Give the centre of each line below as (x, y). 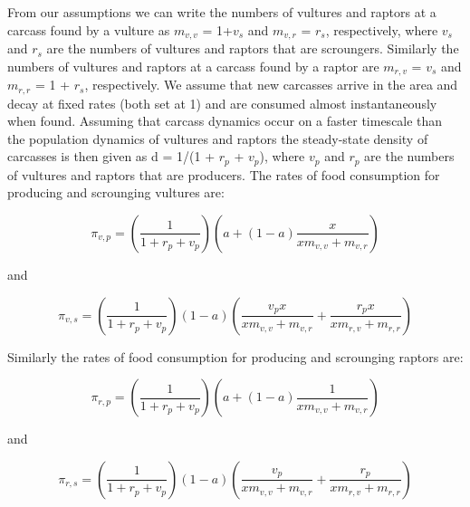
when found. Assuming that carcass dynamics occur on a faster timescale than (225, 121)
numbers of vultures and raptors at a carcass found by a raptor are (193, 66)
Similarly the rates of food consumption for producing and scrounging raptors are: (235, 356)
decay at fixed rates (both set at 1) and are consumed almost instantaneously (222, 103)
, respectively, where (382, 29)
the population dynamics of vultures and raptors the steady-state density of (218, 138)
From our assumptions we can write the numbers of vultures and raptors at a (222, 12)
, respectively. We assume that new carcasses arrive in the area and (271, 85)
